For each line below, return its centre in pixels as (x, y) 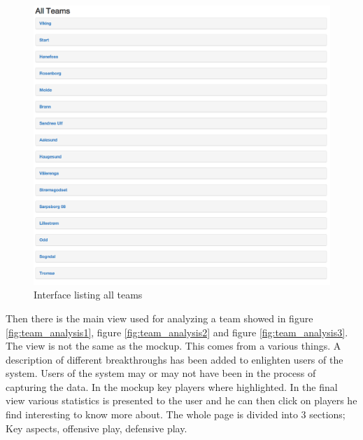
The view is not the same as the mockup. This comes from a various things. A (173, 346)
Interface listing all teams (88, 295)
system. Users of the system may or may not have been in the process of (161, 373)
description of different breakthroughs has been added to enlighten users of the (175, 359)
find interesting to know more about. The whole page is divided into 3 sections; (176, 414)
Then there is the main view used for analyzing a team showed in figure (159, 318)
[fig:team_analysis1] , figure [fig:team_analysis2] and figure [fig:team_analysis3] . (177, 332)
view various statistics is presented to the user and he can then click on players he (181, 400)
